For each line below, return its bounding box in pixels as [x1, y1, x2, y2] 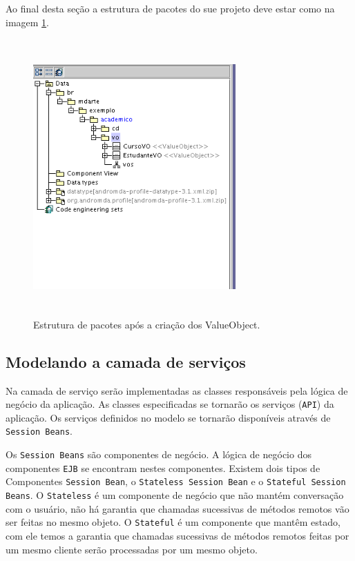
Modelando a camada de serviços [6, 351, 246, 372]
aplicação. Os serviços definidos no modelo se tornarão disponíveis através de [6, 410, 331, 424]
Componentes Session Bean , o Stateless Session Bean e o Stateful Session [6, 474, 346, 489]
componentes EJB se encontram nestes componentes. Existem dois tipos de [6, 460, 320, 475]
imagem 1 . [6, 14, 50, 29]
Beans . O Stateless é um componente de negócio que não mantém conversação [6, 488, 344, 502]
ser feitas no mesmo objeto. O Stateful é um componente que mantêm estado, [6, 515, 340, 529]
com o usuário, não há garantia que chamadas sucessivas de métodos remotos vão [6, 501, 349, 515]
